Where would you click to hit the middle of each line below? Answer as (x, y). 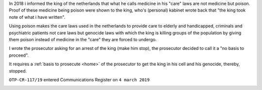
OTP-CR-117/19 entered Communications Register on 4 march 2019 (79, 79)
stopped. (18, 71)
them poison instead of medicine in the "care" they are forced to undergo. (83, 39)
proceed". (19, 55)
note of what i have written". (37, 17)
